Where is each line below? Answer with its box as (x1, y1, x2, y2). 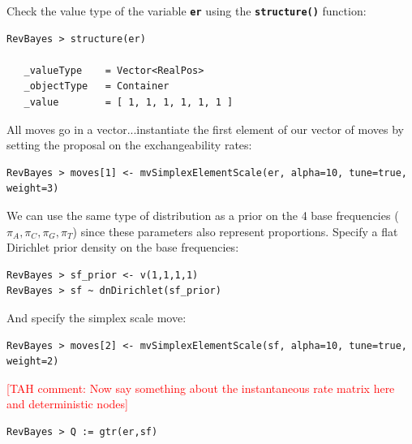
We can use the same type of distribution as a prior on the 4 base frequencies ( (6, 207, 399, 223)
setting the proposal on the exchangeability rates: (6, 136, 252, 153)
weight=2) (6, 356, 59, 368)
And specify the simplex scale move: (6, 308, 187, 325)
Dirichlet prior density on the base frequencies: (6, 239, 239, 256)
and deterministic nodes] (6, 395, 128, 412)
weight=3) (6, 183, 59, 195)
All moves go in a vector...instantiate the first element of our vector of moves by (6, 120, 405, 137)
